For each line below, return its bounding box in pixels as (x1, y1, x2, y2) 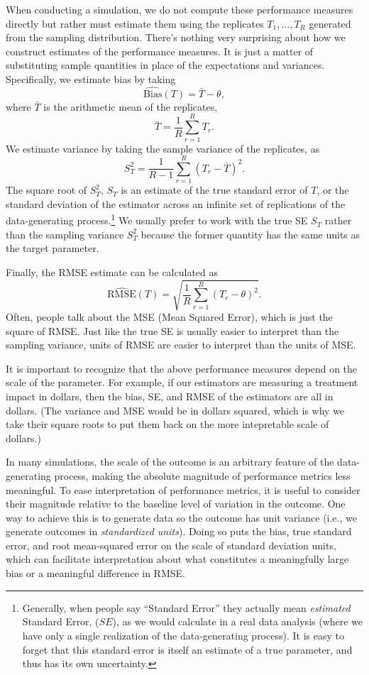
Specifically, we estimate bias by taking (6, 71, 176, 86)
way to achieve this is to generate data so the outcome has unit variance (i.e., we (6, 510, 357, 525)
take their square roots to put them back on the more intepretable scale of (6, 417, 329, 432)
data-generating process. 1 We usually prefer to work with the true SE (6, 211, 308, 228)
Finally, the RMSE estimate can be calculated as (6, 264, 219, 279)
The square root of (6, 182, 87, 197)
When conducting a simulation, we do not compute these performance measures (6, 2, 353, 16)
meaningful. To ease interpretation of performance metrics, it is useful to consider (6, 482, 360, 497)
